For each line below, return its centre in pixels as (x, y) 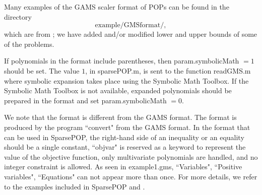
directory (18, 16)
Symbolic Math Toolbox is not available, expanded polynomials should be (118, 90)
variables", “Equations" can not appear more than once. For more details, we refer (131, 176)
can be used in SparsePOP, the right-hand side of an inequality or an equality (124, 137)
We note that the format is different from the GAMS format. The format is (120, 117)
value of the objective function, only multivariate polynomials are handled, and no (131, 156)
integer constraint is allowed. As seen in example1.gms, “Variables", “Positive (123, 167)
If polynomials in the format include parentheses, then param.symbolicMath (122, 61)
